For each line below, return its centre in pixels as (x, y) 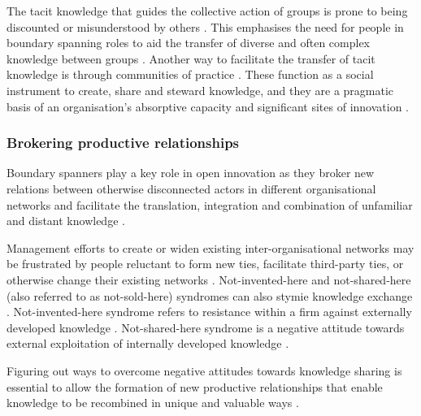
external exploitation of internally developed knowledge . (148, 343)
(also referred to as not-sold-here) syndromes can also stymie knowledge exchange (210, 295)
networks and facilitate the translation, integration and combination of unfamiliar (210, 204)
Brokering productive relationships (123, 143)
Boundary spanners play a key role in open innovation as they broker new (191, 173)
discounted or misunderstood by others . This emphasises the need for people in (205, 26)
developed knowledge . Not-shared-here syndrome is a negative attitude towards (206, 327)
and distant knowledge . (66, 221)
